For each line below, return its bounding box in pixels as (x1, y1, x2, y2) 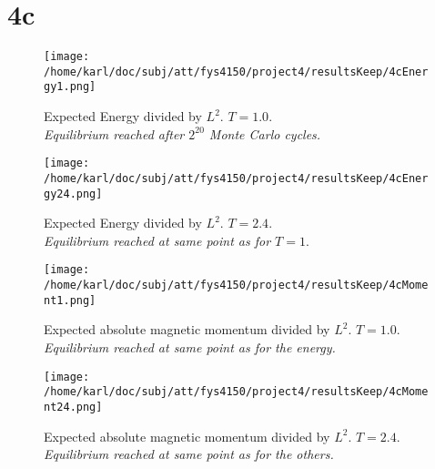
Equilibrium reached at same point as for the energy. (44, 338, 336, 356)
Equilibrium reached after (44, 124, 185, 143)
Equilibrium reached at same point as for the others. (44, 444, 334, 464)
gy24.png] (44, 187, 103, 200)
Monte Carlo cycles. (208, 124, 321, 143)
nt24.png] (44, 400, 103, 413)
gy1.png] (44, 80, 96, 94)
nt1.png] (44, 293, 96, 307)
